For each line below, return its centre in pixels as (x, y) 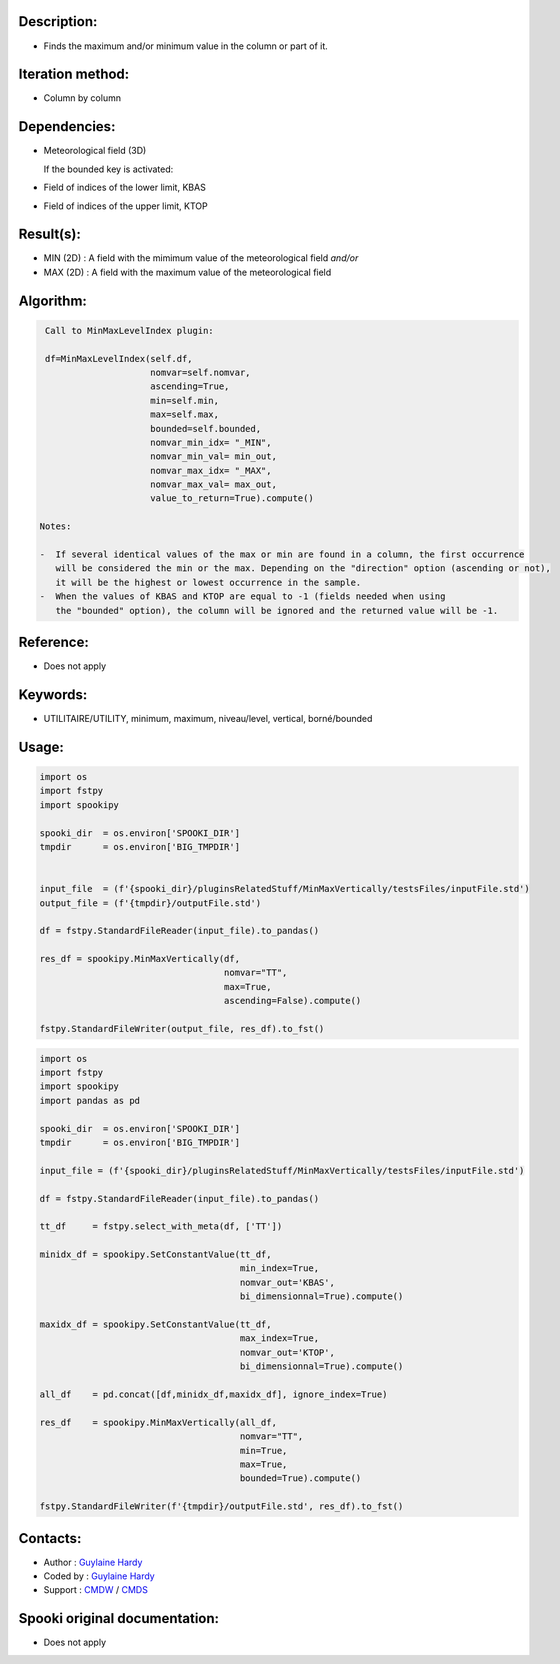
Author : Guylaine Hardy (93, 1562)
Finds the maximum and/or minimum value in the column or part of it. (186, 46)
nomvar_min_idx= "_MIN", (211, 442)
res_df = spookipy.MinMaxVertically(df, (139, 959)
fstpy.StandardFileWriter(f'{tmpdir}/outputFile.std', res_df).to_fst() (221, 1506)
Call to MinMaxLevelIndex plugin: (129, 330)
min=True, (263, 1450)
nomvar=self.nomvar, (200, 372)
